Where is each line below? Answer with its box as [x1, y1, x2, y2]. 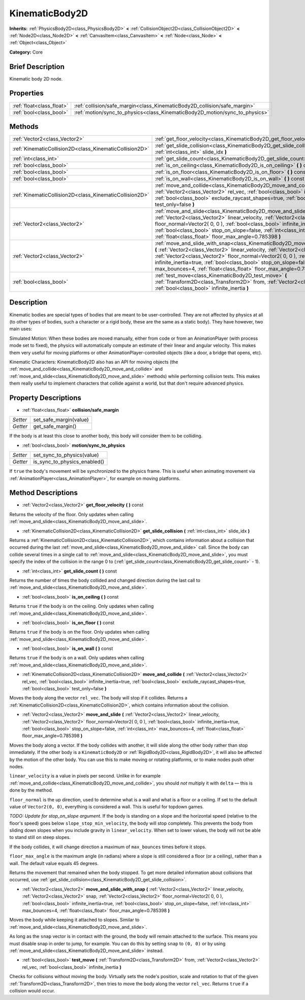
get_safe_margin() [33, 423, 77, 430]
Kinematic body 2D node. [9, 75, 63, 82]
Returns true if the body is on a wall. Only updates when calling [9, 655, 144, 661]
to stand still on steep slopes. [9, 834, 71, 841]
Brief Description [9, 62, 65, 71]
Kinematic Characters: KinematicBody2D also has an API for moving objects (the [9, 359, 178, 365]
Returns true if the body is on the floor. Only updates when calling [9, 629, 150, 635]
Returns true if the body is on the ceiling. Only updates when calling [9, 603, 154, 609]
